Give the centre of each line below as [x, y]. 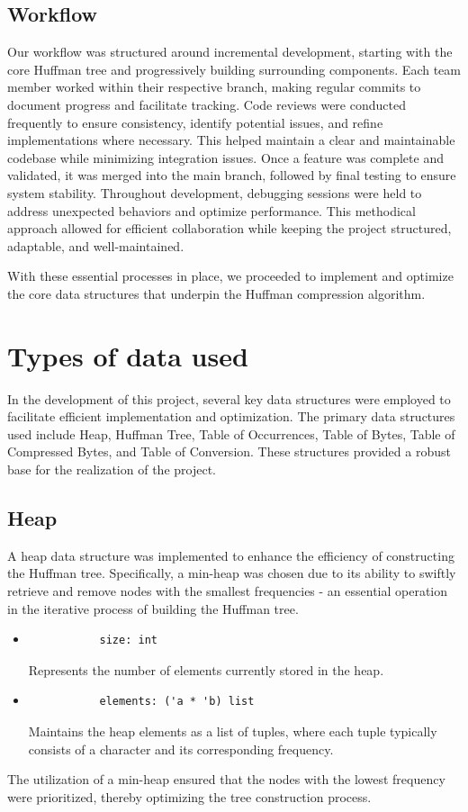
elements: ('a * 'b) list [177, 702]
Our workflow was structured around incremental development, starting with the [230, 52]
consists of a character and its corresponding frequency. [181, 749]
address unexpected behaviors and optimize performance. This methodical [211, 210]
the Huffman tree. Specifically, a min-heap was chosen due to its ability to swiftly [232, 573]
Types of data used [128, 355]
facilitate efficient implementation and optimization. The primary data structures [231, 416]
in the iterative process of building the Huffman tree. [153, 608]
